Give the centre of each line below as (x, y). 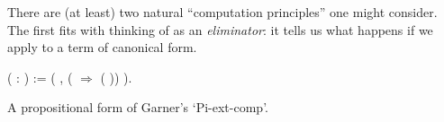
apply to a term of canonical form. (102, 47)
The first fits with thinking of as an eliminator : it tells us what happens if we (220, 29)
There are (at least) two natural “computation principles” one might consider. (222, 12)
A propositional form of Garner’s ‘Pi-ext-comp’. (138, 107)
